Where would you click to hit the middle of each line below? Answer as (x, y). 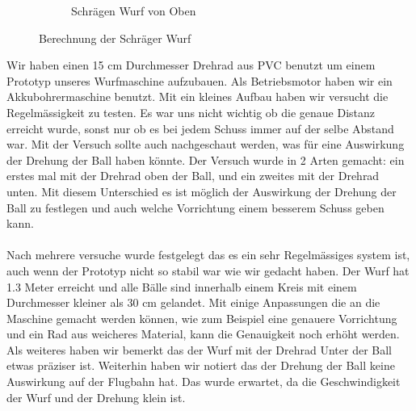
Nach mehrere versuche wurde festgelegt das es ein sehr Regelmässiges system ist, (208, 255)
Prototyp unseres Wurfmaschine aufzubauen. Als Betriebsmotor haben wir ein (200, 80)
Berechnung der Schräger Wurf (115, 38)
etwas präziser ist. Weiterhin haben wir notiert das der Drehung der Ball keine (201, 365)
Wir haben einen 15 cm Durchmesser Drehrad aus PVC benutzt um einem (191, 65)
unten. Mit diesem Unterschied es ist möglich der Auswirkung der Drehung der (202, 191)
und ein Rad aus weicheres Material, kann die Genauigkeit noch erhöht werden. (203, 334)
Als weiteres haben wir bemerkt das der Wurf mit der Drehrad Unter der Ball (200, 349)
